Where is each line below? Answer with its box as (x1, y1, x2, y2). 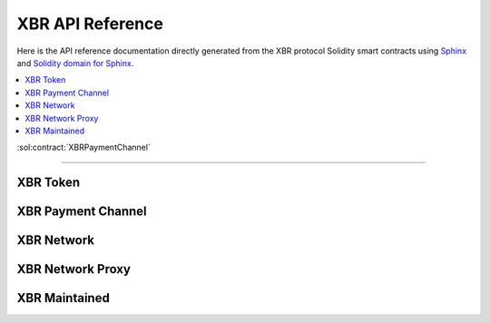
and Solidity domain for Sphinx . (16, 57, 134, 68)
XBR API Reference (16, 14, 163, 34)
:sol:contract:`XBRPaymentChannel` (16, 142, 152, 153)
